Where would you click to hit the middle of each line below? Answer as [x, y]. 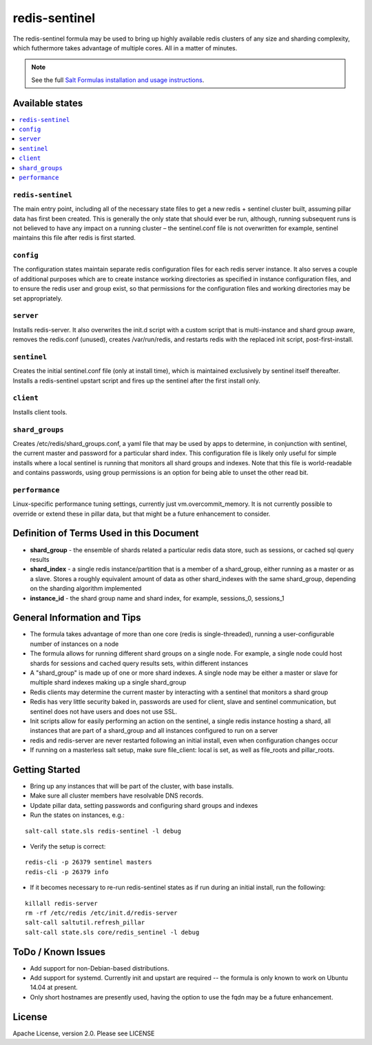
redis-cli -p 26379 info [67, 872]
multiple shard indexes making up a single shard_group [108, 682]
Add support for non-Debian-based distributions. [100, 968]
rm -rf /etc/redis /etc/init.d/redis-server [102, 913]
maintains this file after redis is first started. [74, 238]
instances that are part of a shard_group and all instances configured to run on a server [154, 731]
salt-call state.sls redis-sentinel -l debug [103, 831]
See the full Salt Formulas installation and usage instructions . [118, 80]
